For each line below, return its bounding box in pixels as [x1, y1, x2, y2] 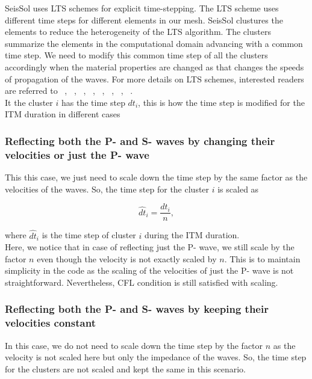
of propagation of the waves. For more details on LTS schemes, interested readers [5, 72, 304, 85]
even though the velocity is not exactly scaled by [37, 252, 217, 265]
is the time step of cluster [42, 229, 136, 241]
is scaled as [217, 182, 259, 195]
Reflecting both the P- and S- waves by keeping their [5, 301, 269, 316]
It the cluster [5, 96, 53, 108]
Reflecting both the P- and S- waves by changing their [5, 133, 275, 148]
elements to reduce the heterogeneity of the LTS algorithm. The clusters [5, 25, 271, 38]
